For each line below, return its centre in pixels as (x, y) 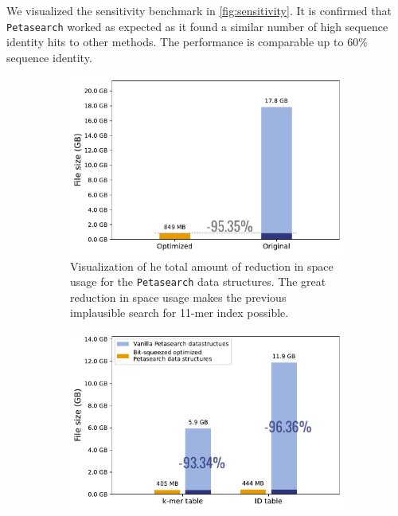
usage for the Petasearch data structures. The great (198, 281)
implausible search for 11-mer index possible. (179, 313)
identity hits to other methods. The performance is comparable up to (175, 42)
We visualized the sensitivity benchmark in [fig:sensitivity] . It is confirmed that (199, 10)
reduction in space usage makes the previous (178, 297)
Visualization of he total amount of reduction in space (202, 266)
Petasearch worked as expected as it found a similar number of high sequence (197, 26)
